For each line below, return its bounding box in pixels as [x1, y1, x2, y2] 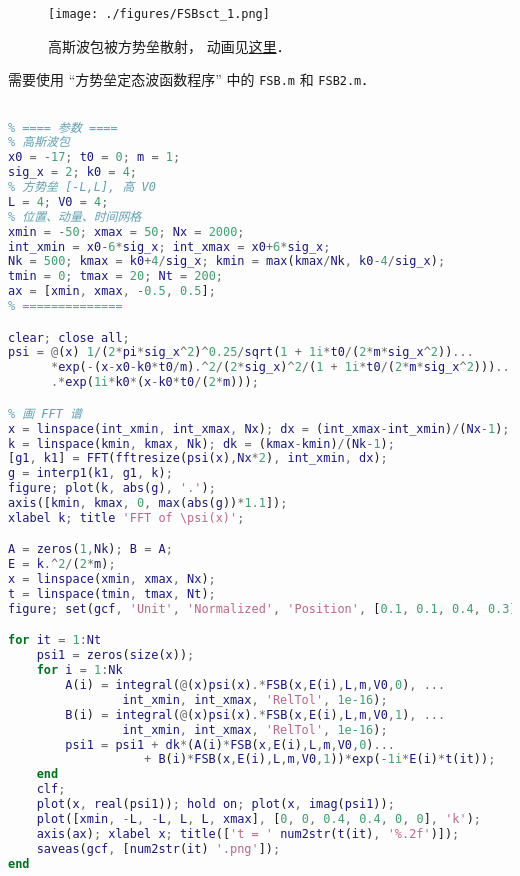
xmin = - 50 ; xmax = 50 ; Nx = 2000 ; [8, 224, 245, 239]
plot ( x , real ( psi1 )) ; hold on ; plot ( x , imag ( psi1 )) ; [36, 797, 395, 812]
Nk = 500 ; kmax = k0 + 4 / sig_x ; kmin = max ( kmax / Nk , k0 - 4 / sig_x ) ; [8, 254, 446, 269]
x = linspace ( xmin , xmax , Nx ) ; [8, 572, 216, 587]
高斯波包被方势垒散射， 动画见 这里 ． [48, 35, 291, 56]
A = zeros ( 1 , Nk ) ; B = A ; [8, 542, 173, 557]
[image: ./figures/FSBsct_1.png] [48, 7, 270, 21]
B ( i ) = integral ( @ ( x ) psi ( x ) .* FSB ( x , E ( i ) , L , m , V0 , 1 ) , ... [65, 707, 446, 722]
